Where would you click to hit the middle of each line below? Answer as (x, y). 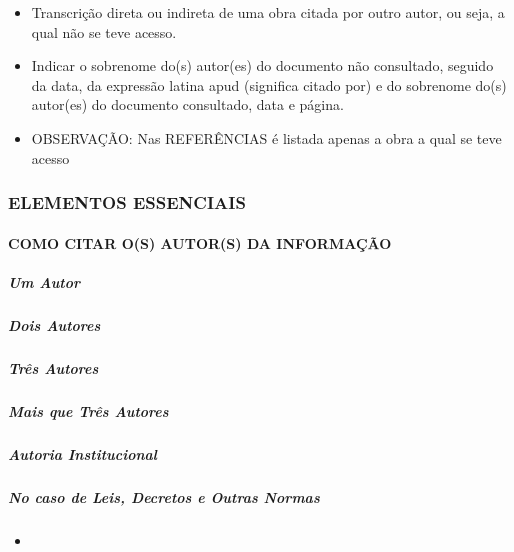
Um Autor (44, 281)
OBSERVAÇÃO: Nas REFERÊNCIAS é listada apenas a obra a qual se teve (266, 137)
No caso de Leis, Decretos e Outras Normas (164, 496)
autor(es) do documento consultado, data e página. (187, 104)
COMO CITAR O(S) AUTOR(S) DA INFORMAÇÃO (200, 242)
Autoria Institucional (82, 453)
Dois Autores (54, 324)
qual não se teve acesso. (104, 31)
